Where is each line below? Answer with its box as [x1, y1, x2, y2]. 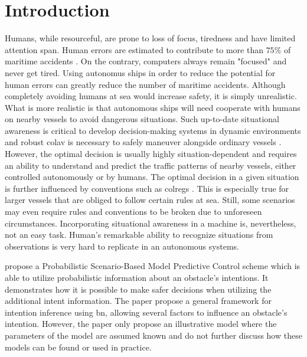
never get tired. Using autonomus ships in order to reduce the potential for [5, 66, 276, 78]
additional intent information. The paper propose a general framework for [5, 294, 272, 307]
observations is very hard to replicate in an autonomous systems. [5, 240, 239, 252]
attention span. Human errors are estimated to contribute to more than [5, 43, 263, 55]
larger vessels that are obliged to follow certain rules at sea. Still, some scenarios [5, 194, 295, 206]
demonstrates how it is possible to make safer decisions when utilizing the [5, 283, 272, 295]
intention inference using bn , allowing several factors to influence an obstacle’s [5, 306, 288, 318]
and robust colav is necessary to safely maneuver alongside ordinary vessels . [5, 136, 282, 148]
